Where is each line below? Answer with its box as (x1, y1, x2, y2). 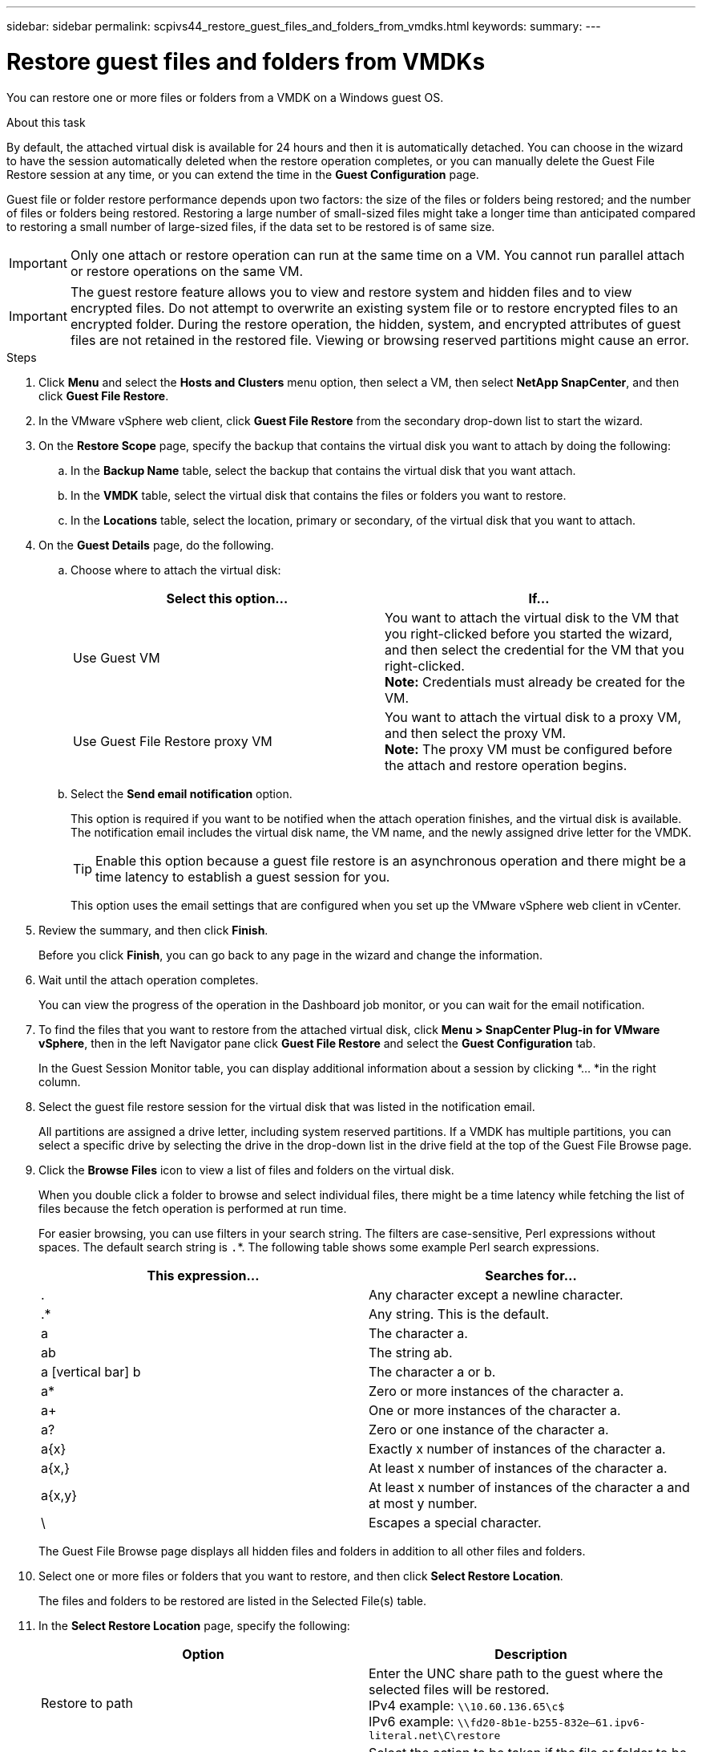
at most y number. (369, 1494, 478, 1511)
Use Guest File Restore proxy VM (73, 732, 272, 749)
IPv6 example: (369, 1713, 454, 1730)
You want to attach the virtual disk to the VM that (385, 609, 679, 626)
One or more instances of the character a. (369, 1401, 621, 1418)
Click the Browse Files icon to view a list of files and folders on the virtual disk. (38, 1162, 454, 1177)
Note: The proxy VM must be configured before (385, 740, 672, 757)
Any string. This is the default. (369, 1305, 550, 1322)
